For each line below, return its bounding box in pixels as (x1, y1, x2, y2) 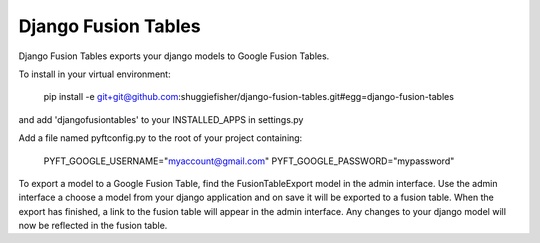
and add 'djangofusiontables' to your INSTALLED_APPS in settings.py (18, 113, 304, 125)
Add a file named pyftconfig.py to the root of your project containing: (18, 132, 303, 144)
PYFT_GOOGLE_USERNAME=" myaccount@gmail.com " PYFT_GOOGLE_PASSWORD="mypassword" (43, 155, 455, 167)
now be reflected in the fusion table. (18, 220, 168, 232)
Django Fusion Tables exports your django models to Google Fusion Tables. (18, 50, 330, 62)
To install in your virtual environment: (18, 68, 171, 80)
